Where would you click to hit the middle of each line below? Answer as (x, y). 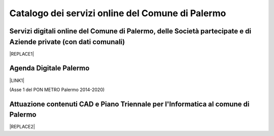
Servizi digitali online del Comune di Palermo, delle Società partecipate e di (130, 31)
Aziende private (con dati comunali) (67, 42)
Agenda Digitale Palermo (49, 68)
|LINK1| (17, 80)
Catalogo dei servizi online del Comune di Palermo (118, 13)
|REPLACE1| (22, 54)
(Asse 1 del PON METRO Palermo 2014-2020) (57, 89)
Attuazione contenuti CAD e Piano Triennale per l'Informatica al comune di (129, 104)
